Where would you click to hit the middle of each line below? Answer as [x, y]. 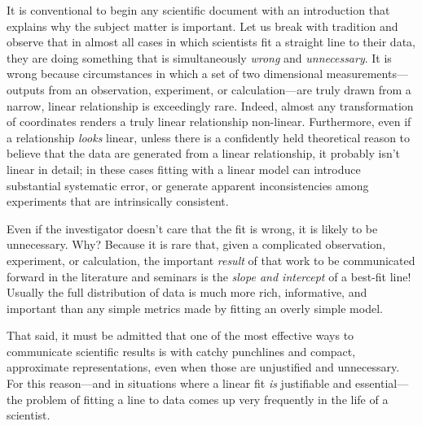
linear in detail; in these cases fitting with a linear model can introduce [184, 169]
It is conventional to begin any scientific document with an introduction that [198, 10]
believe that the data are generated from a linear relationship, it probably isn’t [204, 153]
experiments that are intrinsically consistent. [118, 201]
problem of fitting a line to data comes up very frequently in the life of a [207, 399]
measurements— [367, 74]
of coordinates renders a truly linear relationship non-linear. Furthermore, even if [209, 122]
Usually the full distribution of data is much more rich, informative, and [187, 292]
